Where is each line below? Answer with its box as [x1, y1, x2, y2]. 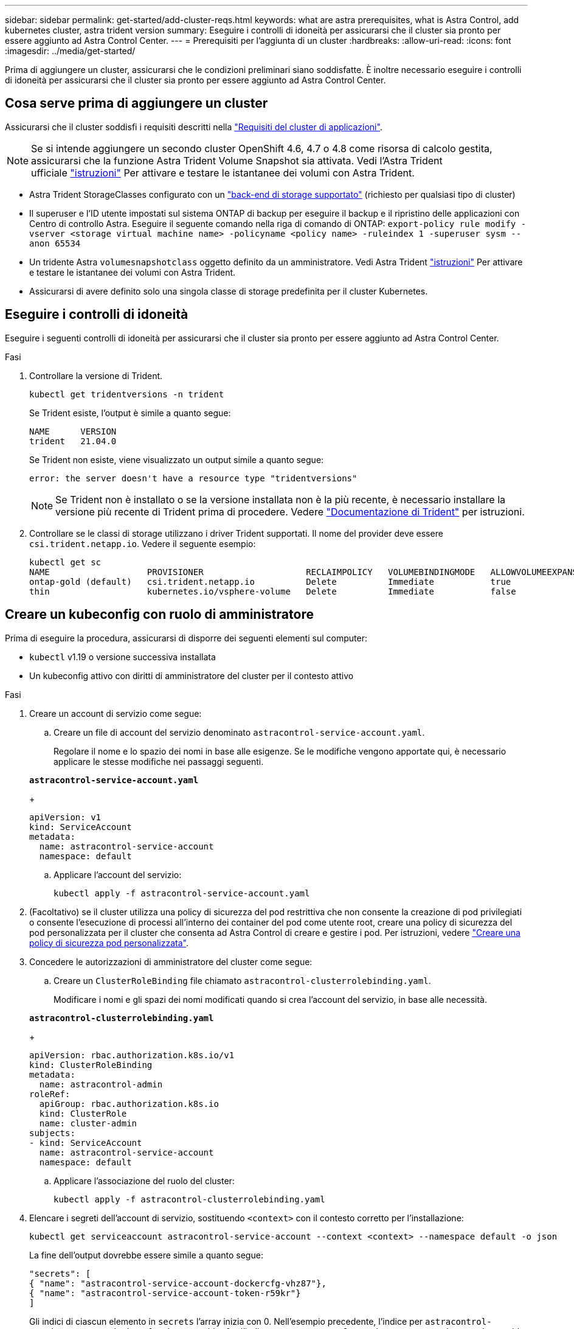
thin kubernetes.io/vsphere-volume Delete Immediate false [29, 586, 516, 596]
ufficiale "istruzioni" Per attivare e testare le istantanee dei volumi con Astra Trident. [31, 166, 415, 179]
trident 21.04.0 [29, 436, 117, 446]
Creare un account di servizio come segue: [29, 708, 202, 719]
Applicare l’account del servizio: [54, 869, 182, 880]
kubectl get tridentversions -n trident [29, 389, 224, 399]
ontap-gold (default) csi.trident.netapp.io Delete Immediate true [29, 576, 511, 587]
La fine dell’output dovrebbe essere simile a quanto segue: [29, 1249, 263, 1260]
